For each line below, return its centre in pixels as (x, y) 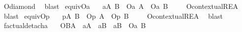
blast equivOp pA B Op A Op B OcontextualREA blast (113, 16)
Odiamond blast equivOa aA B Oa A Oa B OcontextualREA (121, 6)
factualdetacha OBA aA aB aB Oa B (75, 25)
